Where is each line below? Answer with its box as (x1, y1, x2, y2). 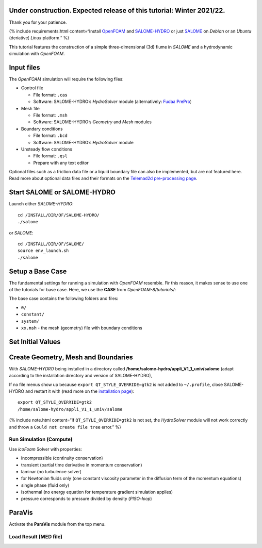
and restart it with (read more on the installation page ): (25, 388, 134, 394)
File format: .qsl (33, 153, 68, 159)
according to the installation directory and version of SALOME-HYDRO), (9, 373, 152, 379)
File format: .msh (33, 112, 68, 118)
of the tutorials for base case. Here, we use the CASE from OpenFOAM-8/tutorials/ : (9, 287, 176, 292)
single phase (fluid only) (21, 482, 70, 488)
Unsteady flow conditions (21, 146, 72, 152)
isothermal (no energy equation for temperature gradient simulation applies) (21, 489, 173, 495)
